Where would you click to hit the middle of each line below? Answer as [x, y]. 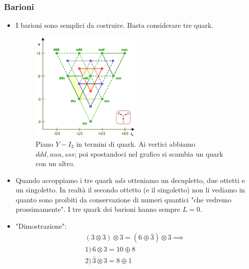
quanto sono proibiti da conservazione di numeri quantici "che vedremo [124, 199]
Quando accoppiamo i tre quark [64, 180]
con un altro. [55, 163]
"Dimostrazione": [41, 226]
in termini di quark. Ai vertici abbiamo [136, 143]
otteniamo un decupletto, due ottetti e [186, 180]
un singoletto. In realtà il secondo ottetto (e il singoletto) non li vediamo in [130, 190]
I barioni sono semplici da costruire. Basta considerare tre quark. [115, 25]
